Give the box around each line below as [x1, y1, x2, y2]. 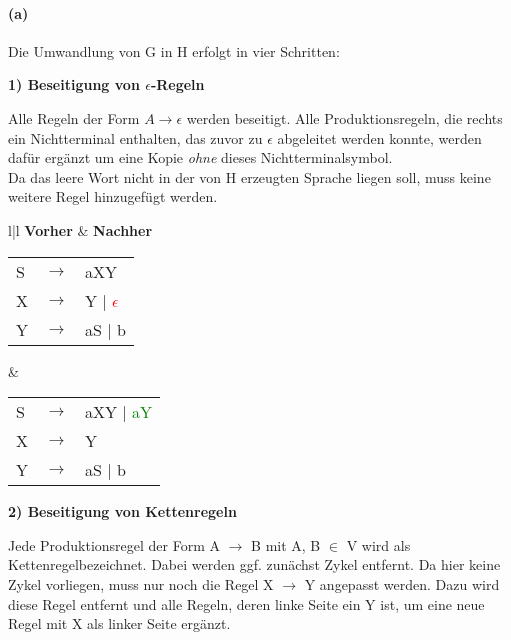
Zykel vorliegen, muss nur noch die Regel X [8, 573, 274, 594]
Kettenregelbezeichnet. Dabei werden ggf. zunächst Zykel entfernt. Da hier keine [8, 554, 501, 575]
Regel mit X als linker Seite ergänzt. [8, 613, 231, 634]
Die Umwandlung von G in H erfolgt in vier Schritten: [8, 40, 340, 61]
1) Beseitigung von [8, 74, 140, 95]
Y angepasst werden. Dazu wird [304, 573, 500, 594]
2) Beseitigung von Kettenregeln [8, 501, 237, 522]
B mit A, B [251, 534, 321, 555]
